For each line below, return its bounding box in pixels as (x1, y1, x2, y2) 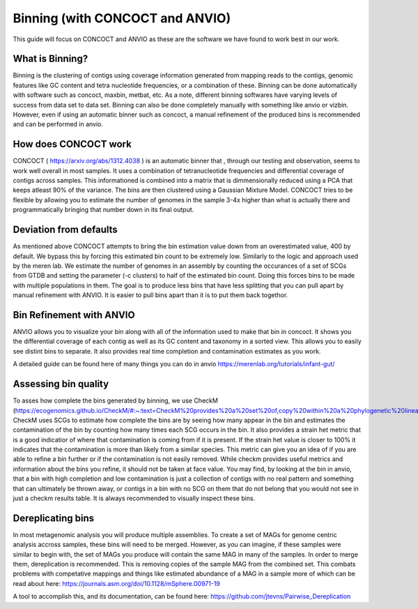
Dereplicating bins (13, 512, 95, 524)
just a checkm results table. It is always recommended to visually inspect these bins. (13, 494, 256, 502)
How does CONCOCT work (13, 138, 132, 150)
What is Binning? (13, 53, 88, 65)
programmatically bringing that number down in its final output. (13, 206, 194, 214)
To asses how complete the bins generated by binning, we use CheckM (13, 396, 219, 405)
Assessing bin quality (13, 378, 109, 390)
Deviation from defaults (13, 224, 118, 236)
